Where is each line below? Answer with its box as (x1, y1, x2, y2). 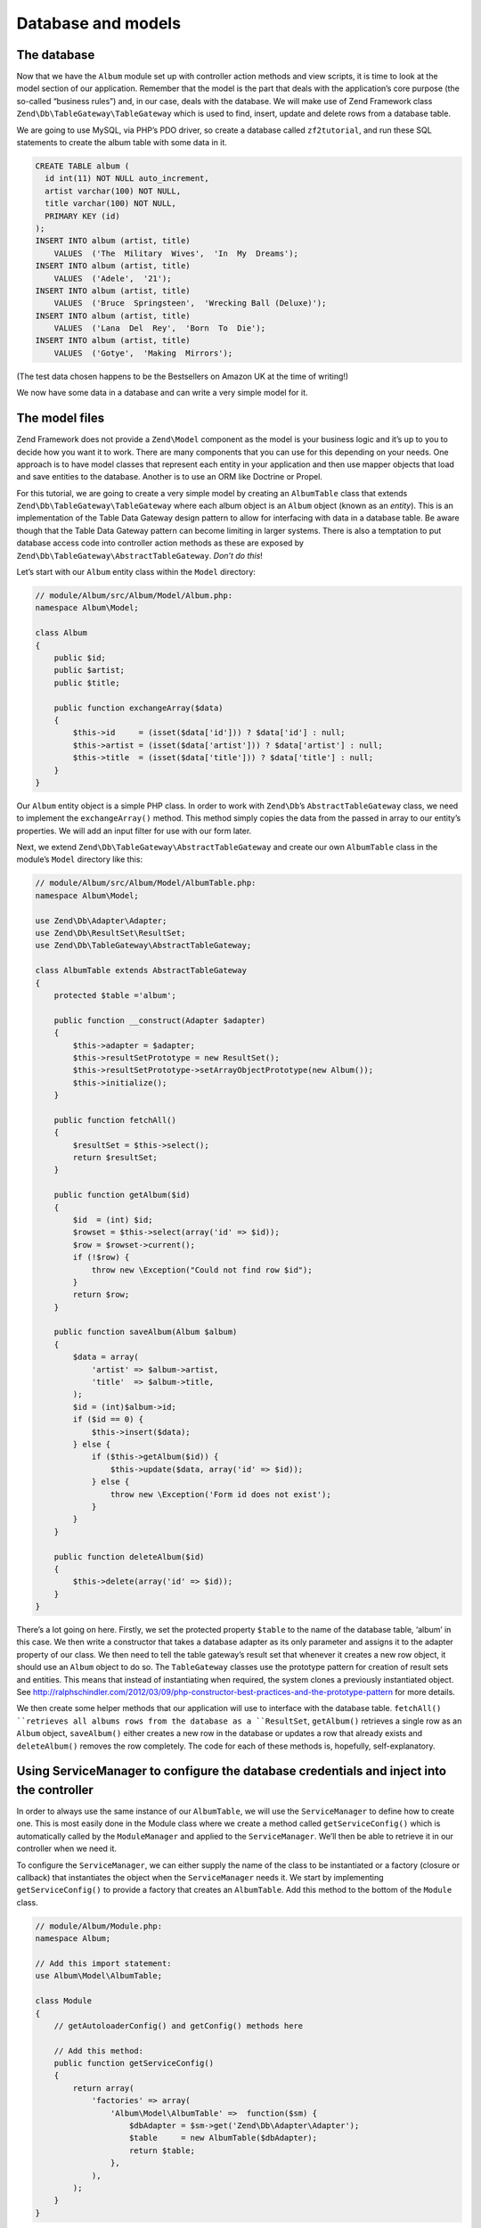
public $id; (53, 652, 107, 663)
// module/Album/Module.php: (35, 1921, 163, 1931)
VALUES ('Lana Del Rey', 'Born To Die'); (53, 324, 266, 333)
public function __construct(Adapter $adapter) (53, 1015, 266, 1025)
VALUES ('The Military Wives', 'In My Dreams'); (53, 248, 298, 258)
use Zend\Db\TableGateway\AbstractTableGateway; (35, 940, 252, 951)
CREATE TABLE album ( (35, 161, 130, 171)
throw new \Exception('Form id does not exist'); (110, 1489, 331, 1499)
